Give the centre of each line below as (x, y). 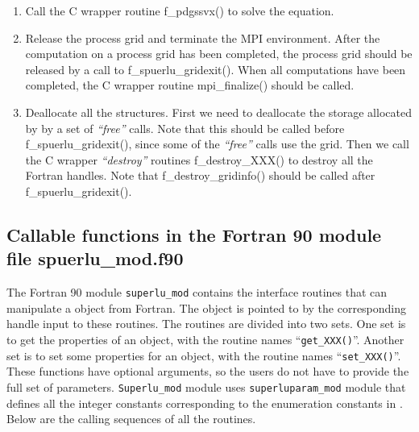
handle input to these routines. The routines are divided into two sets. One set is (206, 324)
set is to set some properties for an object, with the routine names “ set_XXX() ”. (204, 355)
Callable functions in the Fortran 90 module (194, 234)
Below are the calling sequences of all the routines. (131, 419)
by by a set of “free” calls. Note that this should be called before (185, 128)
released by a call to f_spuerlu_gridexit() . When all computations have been (216, 69)
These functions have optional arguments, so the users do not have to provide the (208, 371)
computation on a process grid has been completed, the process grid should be (219, 54)
